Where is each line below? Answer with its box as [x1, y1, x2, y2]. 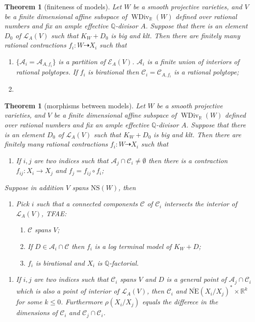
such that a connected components [36, 198, 138, 209]
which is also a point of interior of [16, 286, 119, 296]
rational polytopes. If [16, 67, 78, 77]
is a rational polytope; [174, 67, 239, 77]
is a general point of [166, 274, 227, 284]
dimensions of [16, 307, 58, 318]
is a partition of [58, 56, 106, 66]
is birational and [35, 257, 85, 268]
